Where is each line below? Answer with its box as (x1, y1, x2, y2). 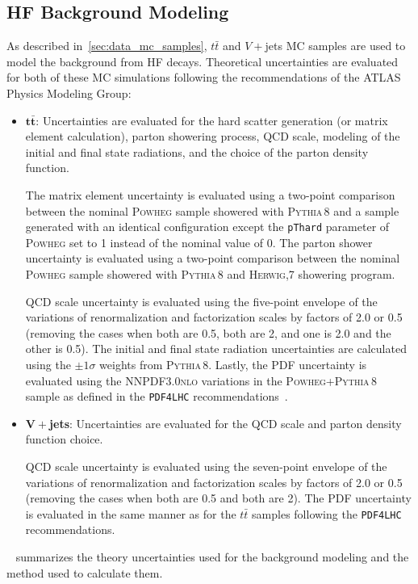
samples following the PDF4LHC (252, 505, 402, 522)
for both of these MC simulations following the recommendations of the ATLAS (6, 69, 401, 86)
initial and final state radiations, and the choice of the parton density (25, 143, 369, 160)
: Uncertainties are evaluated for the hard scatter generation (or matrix (36, 111, 388, 128)
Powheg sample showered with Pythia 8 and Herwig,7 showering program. (25, 265, 395, 282)
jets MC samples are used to (265, 37, 406, 54)
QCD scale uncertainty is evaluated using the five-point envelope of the (25, 292, 378, 309)
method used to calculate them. (6, 564, 163, 581)
